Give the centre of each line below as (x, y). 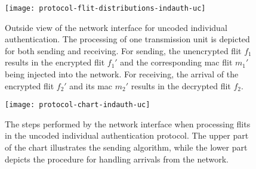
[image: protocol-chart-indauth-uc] (78, 105)
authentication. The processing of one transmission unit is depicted (127, 39)
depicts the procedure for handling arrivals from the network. (117, 159)
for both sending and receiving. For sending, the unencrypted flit (123, 50)
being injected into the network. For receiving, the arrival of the (122, 74)
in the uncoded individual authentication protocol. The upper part (127, 135)
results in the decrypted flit (181, 85)
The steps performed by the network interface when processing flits (128, 123)
